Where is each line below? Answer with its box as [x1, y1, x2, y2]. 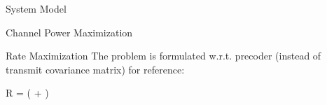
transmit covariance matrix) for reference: [6, 62, 185, 76]
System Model [6, 1, 67, 15]
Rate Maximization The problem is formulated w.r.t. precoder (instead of [6, 48, 321, 63]
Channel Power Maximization [6, 24, 133, 39]
